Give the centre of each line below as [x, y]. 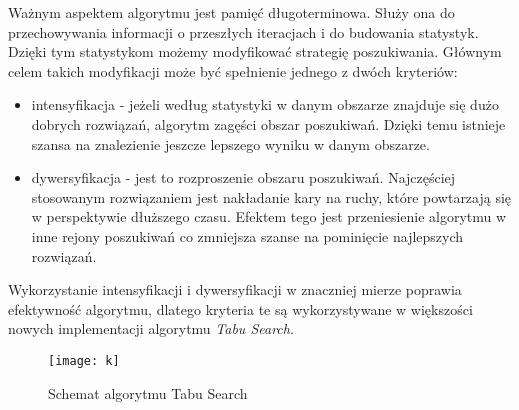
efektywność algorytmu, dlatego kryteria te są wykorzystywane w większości [240, 308]
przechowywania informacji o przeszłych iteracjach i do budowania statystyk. [243, 31]
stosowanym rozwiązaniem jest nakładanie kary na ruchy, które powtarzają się [271, 196]
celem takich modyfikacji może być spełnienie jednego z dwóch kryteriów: [233, 70]
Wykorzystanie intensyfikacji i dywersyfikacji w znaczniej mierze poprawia [235, 289]
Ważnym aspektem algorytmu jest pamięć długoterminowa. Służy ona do [231, 12]
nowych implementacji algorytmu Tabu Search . [151, 328]
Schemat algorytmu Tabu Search [148, 392]
